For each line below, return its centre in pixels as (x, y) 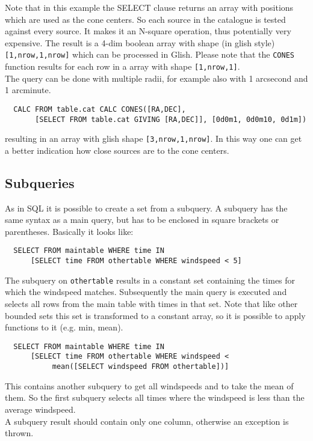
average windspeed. (40, 409)
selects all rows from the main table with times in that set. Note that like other (151, 303)
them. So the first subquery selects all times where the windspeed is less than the (155, 397)
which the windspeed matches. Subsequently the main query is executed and (146, 292)
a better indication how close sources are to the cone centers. (117, 150)
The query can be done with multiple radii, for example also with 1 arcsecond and (156, 78)
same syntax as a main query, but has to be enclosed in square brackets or (142, 220)
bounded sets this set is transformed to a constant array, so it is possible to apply (155, 315)
